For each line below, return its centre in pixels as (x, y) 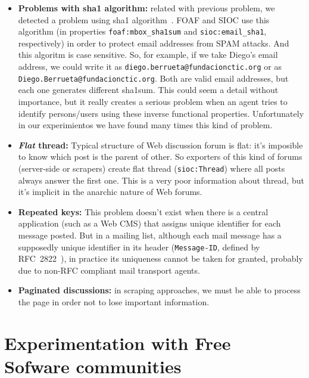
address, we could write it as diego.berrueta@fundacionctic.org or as (150, 66)
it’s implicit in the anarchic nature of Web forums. (110, 192)
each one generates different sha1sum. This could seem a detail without (148, 90)
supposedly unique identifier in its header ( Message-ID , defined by (139, 247)
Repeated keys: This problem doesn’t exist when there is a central (143, 211)
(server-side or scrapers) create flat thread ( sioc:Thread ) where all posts (152, 168)
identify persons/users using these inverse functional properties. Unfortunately (161, 113)
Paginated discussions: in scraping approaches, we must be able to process (159, 290)
